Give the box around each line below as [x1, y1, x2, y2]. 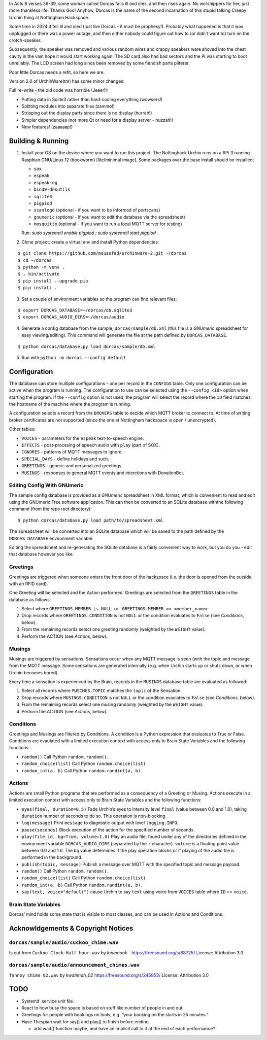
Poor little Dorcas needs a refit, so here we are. [9, 69, 105, 75]
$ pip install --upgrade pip [18, 278, 88, 283]
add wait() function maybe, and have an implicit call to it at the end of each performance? [33, 1026, 215, 1032]
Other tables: [9, 426, 35, 432]
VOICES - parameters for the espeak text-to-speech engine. [21, 435, 144, 441]
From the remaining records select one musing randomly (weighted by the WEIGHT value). [21, 701, 204, 707]
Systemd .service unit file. [21, 998, 74, 1004]
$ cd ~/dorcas [18, 257, 52, 263]
